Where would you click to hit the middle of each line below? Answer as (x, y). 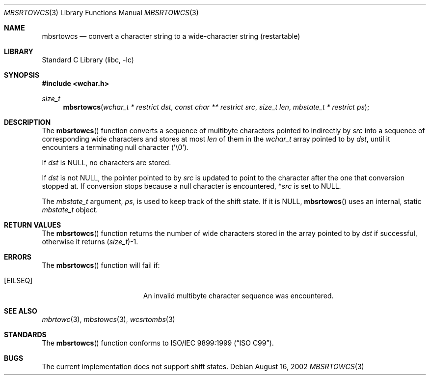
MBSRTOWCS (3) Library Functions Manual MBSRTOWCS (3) (101, 13)
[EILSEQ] (18, 280)
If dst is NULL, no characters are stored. (107, 162)
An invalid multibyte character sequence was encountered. (238, 296)
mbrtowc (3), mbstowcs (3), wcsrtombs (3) (108, 319)
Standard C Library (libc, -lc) (88, 60)
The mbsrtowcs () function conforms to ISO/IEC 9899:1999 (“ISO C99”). (158, 343)
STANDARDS (25, 335)
